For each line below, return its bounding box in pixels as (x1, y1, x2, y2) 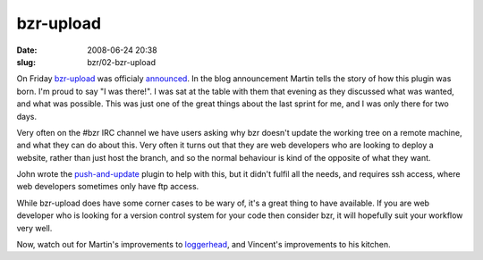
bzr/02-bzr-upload (87, 56, 157, 67)
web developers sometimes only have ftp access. (16, 181, 199, 192)
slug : (16, 56, 36, 67)
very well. (16, 222, 53, 233)
